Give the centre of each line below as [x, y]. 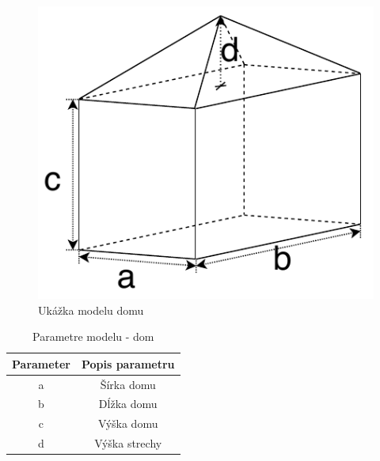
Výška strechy [128, 443]
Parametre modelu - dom [93, 336]
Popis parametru [128, 363]
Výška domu [128, 423]
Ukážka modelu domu [91, 310]
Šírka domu [128, 384]
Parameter [41, 363]
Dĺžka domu [128, 404]
